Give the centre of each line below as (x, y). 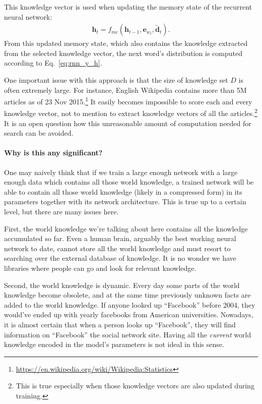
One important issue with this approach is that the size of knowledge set (116, 80)
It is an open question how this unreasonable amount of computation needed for (128, 123)
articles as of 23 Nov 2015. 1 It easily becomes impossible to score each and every (128, 101)
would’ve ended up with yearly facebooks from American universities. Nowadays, (129, 314)
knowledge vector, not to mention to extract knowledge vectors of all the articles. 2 (131, 112)
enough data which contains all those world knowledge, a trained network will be (129, 182)
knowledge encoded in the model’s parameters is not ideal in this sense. (114, 344)
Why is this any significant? (53, 153)
